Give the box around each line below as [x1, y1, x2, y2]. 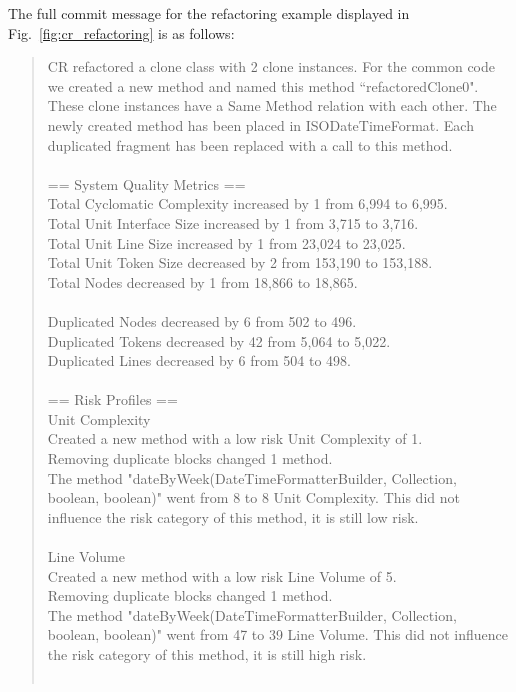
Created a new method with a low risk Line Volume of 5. [47, 565, 397, 586]
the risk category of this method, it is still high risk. [47, 644, 367, 664]
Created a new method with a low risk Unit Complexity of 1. [47, 428, 423, 449]
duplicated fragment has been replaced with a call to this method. [47, 134, 453, 155]
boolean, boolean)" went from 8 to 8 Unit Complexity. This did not [47, 487, 460, 508]
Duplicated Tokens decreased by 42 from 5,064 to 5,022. [47, 330, 391, 351]
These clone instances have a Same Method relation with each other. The [47, 95, 497, 116]
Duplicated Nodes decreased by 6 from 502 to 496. [47, 310, 357, 331]
